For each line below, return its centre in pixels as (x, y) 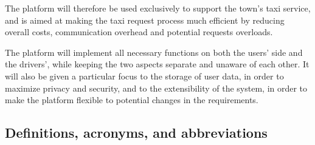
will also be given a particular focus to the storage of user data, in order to (144, 76)
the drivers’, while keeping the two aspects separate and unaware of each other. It (157, 64)
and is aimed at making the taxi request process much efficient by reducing (145, 20)
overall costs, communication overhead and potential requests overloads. (139, 32)
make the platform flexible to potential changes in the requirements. (132, 100)
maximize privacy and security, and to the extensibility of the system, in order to (156, 88)
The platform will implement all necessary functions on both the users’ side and (154, 52)
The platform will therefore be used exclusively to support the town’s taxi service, (158, 8)
